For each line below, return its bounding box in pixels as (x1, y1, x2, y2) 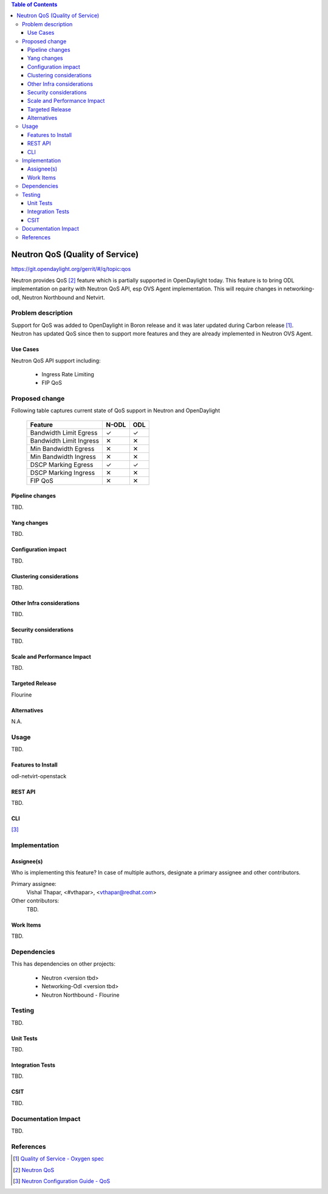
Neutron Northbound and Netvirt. (22, 293, 106, 301)
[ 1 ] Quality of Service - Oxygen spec (13, 1155, 104, 1162)
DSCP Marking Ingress (30, 468, 95, 477)
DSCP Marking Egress (30, 460, 94, 469)
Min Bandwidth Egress (30, 444, 95, 453)
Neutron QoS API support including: (11, 357, 101, 364)
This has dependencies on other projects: (11, 960, 115, 967)
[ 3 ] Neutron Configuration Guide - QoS (13, 1177, 111, 1184)
